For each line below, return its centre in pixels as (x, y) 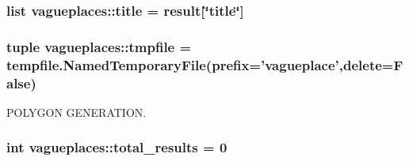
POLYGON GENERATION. (76, 112)
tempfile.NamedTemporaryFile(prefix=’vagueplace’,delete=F (205, 64)
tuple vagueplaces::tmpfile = (99, 46)
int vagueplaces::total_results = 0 (117, 147)
